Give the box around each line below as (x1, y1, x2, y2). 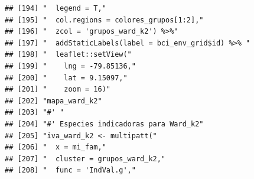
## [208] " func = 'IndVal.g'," (5, 166, 136, 175)
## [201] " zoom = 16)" (5, 85, 110, 94)
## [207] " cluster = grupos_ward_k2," (5, 154, 166, 163)
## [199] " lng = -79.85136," (5, 61, 136, 70)
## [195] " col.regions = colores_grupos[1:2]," (5, 15, 204, 24)
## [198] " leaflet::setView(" (5, 50, 132, 59)
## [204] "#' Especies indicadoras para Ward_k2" (5, 119, 204, 128)
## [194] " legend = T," (5, 4, 106, 12)
